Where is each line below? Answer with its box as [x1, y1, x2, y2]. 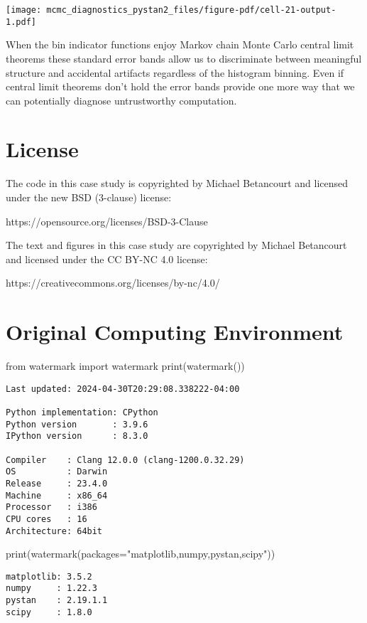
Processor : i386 [6, 502, 97, 513]
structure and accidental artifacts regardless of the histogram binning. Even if [6, 65, 344, 80]
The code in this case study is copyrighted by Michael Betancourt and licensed [6, 176, 349, 191]
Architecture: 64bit [6, 526, 103, 536]
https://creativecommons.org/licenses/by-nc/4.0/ [6, 275, 220, 290]
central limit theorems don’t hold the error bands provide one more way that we [6, 79, 355, 94]
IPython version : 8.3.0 [6, 431, 148, 442]
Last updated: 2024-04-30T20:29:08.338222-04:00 [6, 383, 240, 394]
